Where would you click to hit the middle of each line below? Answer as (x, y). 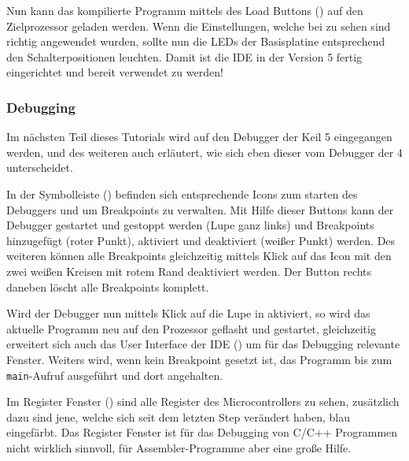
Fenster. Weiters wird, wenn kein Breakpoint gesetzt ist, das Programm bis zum (199, 359)
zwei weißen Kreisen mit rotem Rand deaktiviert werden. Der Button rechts (189, 271)
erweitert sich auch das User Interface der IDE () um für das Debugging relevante (203, 344)
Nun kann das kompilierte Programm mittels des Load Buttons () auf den (185, 10)
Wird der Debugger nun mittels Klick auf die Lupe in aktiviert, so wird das (188, 313)
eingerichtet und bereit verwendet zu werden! (115, 72)
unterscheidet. (40, 167)
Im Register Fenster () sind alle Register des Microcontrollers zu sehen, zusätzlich (203, 402)
